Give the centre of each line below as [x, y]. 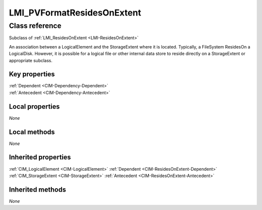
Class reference [35, 26]
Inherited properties [40, 157]
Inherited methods [38, 189]
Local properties [34, 106]
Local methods [32, 132]
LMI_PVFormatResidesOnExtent [75, 13]
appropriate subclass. [31, 60]
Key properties [32, 74]
